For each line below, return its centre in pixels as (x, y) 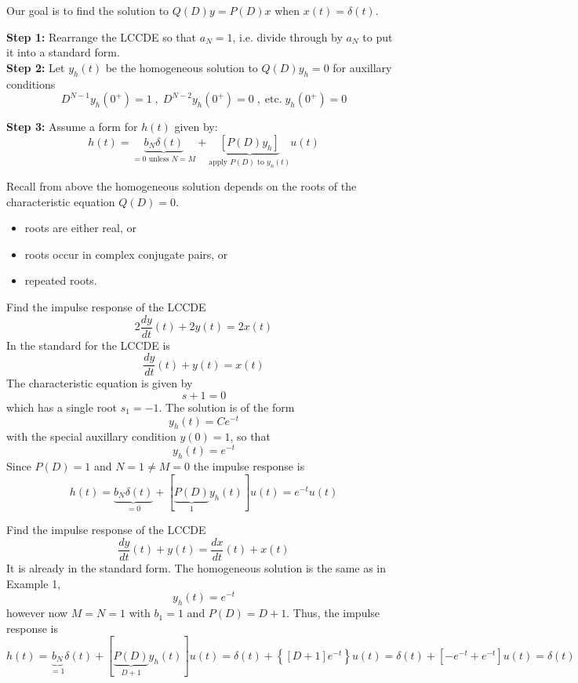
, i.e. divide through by (287, 36)
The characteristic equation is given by (100, 383)
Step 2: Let (36, 67)
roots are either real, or (81, 228)
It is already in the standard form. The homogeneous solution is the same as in (196, 568)
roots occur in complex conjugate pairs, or (126, 254)
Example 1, (34, 583)
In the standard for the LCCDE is (88, 345)
